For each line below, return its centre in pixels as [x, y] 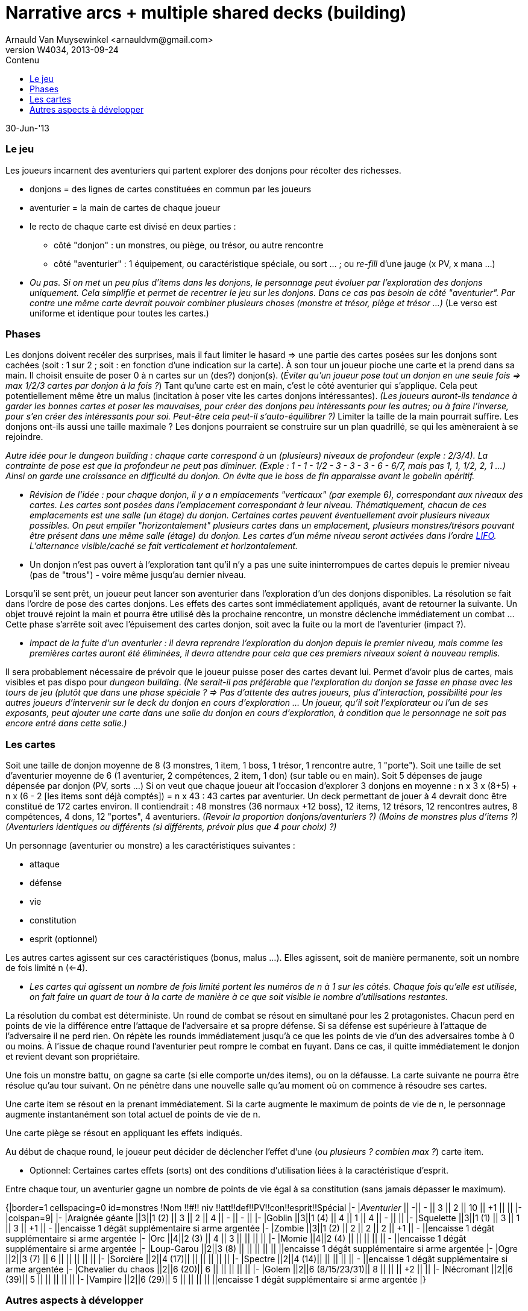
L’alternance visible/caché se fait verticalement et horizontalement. [164, 546]
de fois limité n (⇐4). [47, 968]
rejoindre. [24, 437]
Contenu [23, 60]
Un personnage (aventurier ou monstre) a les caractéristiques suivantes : [150, 845]
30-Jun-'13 [27, 128]
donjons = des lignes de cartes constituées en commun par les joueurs [171, 189]
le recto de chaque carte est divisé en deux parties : [133, 226]
